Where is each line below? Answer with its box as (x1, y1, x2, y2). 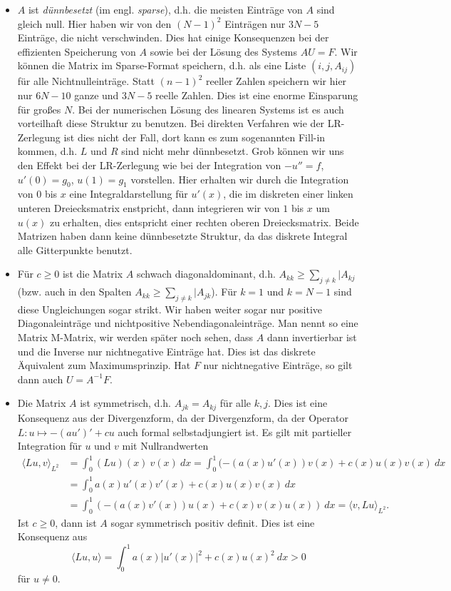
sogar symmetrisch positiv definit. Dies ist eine (110, 515, 315, 530)
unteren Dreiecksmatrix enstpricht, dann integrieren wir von (17, 200, 280, 215)
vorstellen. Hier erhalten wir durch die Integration (130, 171, 349, 186)
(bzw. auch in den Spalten (17, 284, 132, 299)
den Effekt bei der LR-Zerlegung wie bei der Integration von (17, 157, 281, 172)
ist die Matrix (62, 266, 123, 281)
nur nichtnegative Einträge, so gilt (203, 358, 353, 373)
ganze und (74, 87, 119, 102)
